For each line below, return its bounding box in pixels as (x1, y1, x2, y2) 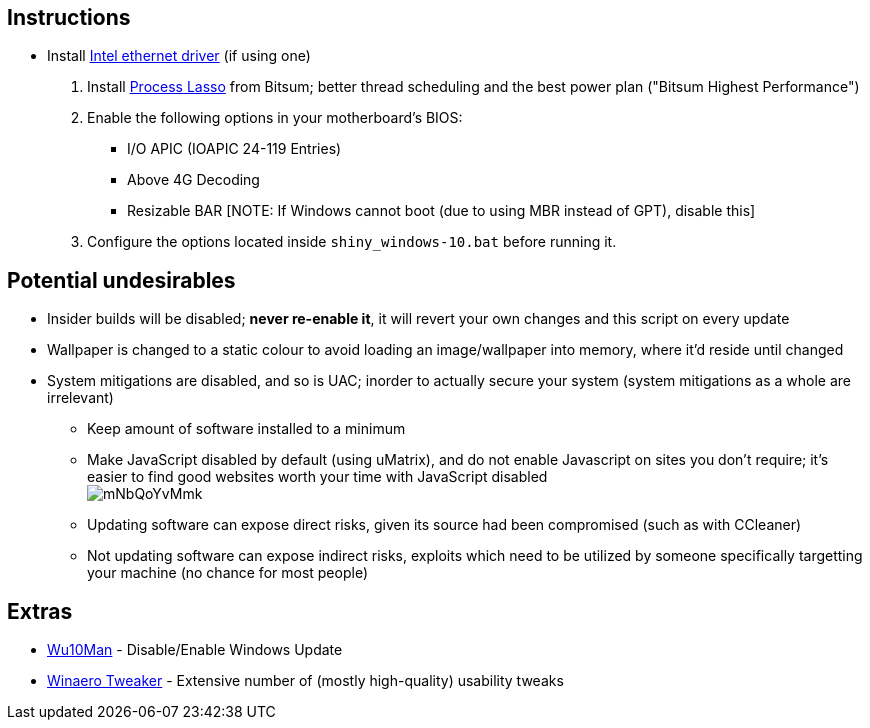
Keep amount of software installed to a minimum (87, 420, 406, 438)
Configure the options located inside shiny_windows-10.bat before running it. (87, 233, 617, 251)
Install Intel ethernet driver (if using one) (47, 47, 311, 65)
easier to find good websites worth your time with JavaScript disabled (87, 468, 548, 486)
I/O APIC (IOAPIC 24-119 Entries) (127, 140, 342, 158)
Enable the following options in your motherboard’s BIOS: (87, 109, 463, 127)
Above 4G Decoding (127, 171, 260, 189)
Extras (7, 598, 73, 624)
